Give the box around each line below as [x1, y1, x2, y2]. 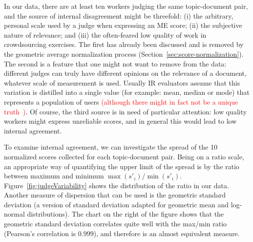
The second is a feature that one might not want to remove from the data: [4, 58, 227, 68]
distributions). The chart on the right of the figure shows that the [27, 209, 224, 219]
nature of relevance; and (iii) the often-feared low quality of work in [4, 29, 207, 40]
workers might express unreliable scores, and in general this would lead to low [4, 116, 237, 126]
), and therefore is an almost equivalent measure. [93, 228, 240, 238]
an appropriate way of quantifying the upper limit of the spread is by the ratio [4, 161, 239, 171]
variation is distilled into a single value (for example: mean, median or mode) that [4, 87, 250, 97]
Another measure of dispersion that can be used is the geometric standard [4, 190, 226, 200]
